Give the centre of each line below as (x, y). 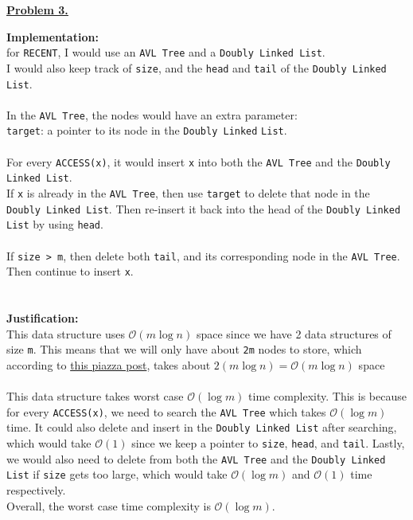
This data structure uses (66, 333)
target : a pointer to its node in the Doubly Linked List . (147, 130)
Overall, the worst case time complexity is (109, 505)
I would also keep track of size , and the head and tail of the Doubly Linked (197, 67)
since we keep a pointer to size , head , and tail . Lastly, (268, 442)
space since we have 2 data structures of (294, 333)
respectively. (36, 489)
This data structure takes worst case (95, 396)
